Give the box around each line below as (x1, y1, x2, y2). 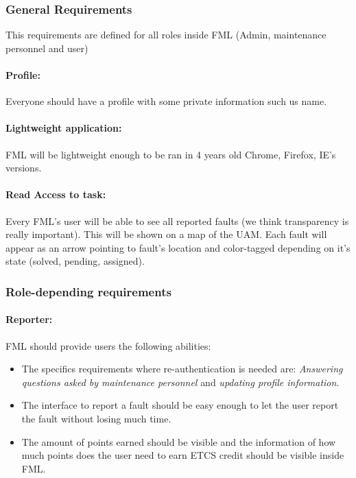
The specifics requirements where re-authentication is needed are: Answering (21, 361, 343, 376)
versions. (5, 160, 42, 175)
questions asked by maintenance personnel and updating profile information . (21, 374, 340, 389)
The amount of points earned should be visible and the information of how (21, 434, 336, 449)
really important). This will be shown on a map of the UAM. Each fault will (5, 227, 327, 241)
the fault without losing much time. (21, 411, 171, 425)
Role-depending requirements (5, 283, 171, 300)
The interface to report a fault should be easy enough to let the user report (21, 398, 339, 412)
